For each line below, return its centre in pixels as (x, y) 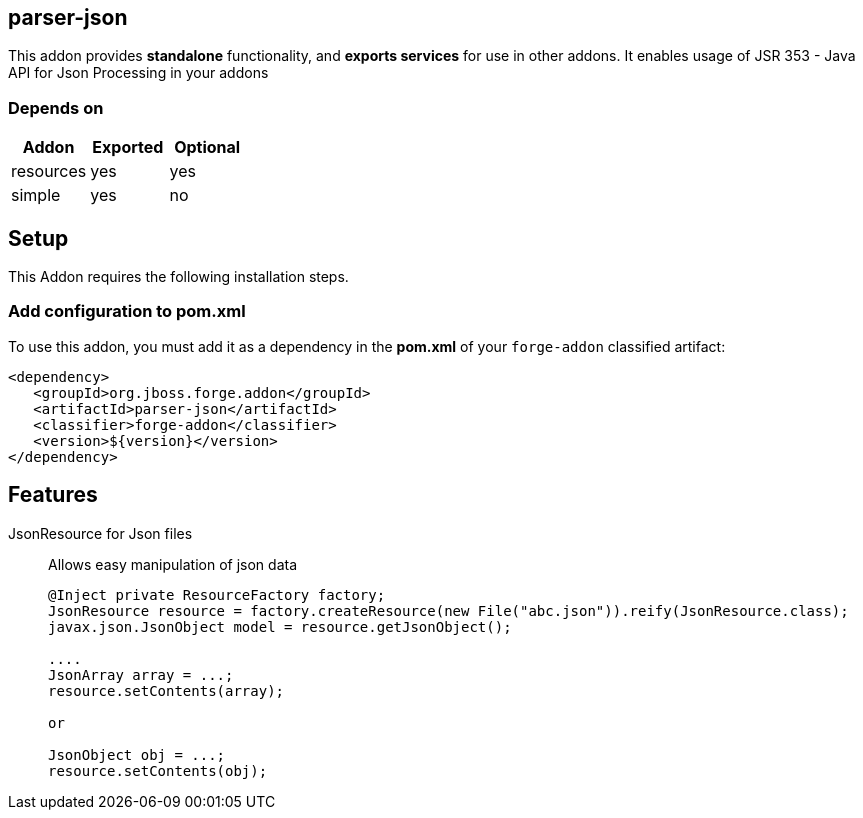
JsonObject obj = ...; (137, 754)
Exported (128, 147)
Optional (207, 147)
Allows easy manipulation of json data (173, 564)
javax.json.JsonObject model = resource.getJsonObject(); (280, 626)
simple (36, 195)
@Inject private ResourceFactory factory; (217, 594)
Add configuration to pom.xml (127, 311)
